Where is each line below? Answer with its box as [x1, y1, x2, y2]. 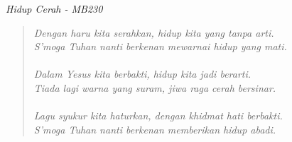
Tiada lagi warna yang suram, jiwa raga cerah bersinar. [33, 80, 276, 95]
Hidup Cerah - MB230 [6, 1, 103, 16]
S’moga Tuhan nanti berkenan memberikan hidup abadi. [33, 122, 276, 136]
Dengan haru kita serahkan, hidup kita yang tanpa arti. [33, 25, 274, 40]
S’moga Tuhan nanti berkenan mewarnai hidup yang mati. [33, 39, 287, 54]
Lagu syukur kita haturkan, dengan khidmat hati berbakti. [33, 108, 283, 123]
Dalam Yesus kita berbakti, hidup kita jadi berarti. [33, 66, 252, 81]
